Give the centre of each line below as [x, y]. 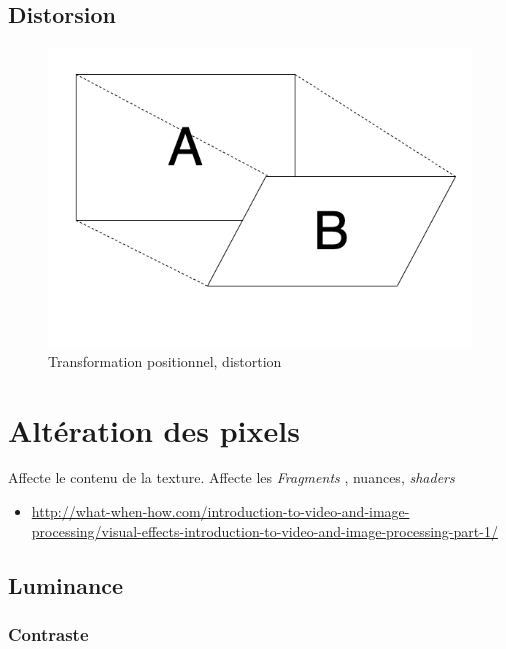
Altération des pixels [154, 429]
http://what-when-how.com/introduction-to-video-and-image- [220, 511]
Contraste [48, 633]
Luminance [66, 584]
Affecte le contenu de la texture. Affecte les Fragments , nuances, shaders [231, 477]
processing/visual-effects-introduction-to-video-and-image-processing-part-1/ [264, 530]
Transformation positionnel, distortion [165, 360]
